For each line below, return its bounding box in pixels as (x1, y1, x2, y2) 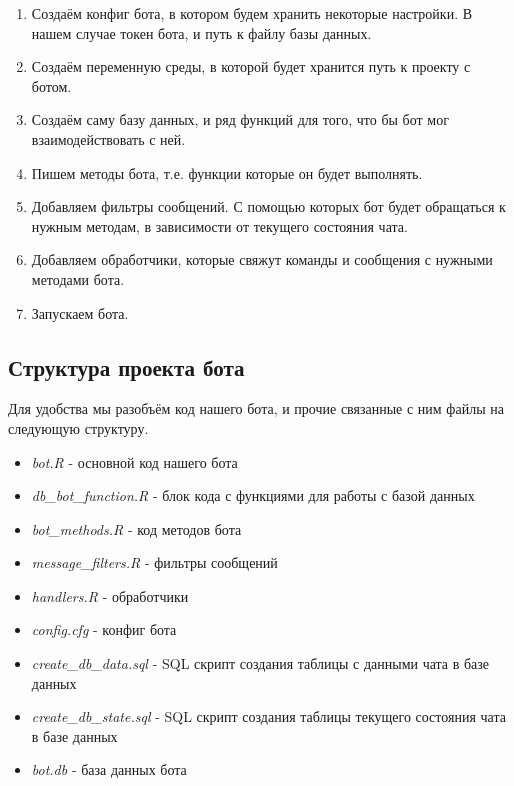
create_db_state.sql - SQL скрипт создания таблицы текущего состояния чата (31, 706, 506, 727)
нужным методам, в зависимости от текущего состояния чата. (31, 215, 408, 236)
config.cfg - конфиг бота (31, 619, 177, 640)
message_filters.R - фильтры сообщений (31, 552, 278, 573)
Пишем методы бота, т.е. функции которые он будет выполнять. (31, 162, 423, 183)
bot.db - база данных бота (31, 759, 187, 780)
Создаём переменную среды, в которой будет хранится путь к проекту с (31, 56, 471, 77)
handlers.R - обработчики (31, 585, 189, 606)
